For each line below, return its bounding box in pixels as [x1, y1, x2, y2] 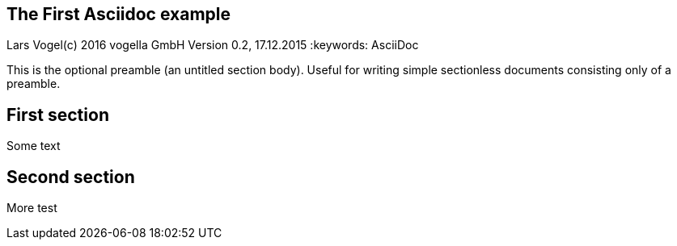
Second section [6, 166, 135, 187]
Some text [6, 139, 61, 153]
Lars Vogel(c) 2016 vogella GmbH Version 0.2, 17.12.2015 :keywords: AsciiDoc [6, 38, 419, 52]
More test [6, 201, 57, 215]
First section [6, 104, 109, 125]
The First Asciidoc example [6, 4, 231, 24]
